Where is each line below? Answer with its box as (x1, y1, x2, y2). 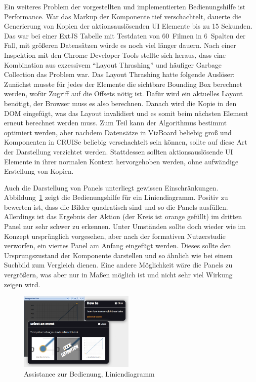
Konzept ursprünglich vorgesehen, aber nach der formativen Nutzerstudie (4, 230, 226, 241)
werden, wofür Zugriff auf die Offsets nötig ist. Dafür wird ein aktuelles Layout (4, 88, 243, 99)
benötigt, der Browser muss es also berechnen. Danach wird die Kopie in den (4, 98, 237, 108)
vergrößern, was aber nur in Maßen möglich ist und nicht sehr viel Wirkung (4, 269, 233, 280)
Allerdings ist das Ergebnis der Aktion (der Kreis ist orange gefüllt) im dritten (4, 211, 242, 222)
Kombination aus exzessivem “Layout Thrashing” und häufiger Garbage (4, 59, 222, 70)
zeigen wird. (4, 279, 41, 289)
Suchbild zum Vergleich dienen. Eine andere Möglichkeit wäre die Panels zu (4, 260, 233, 270)
